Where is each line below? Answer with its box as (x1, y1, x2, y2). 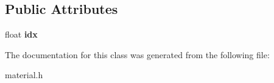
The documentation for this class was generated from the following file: (5, 48, 270, 61)
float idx (5, 28, 38, 41)
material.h (5, 68, 43, 81)
